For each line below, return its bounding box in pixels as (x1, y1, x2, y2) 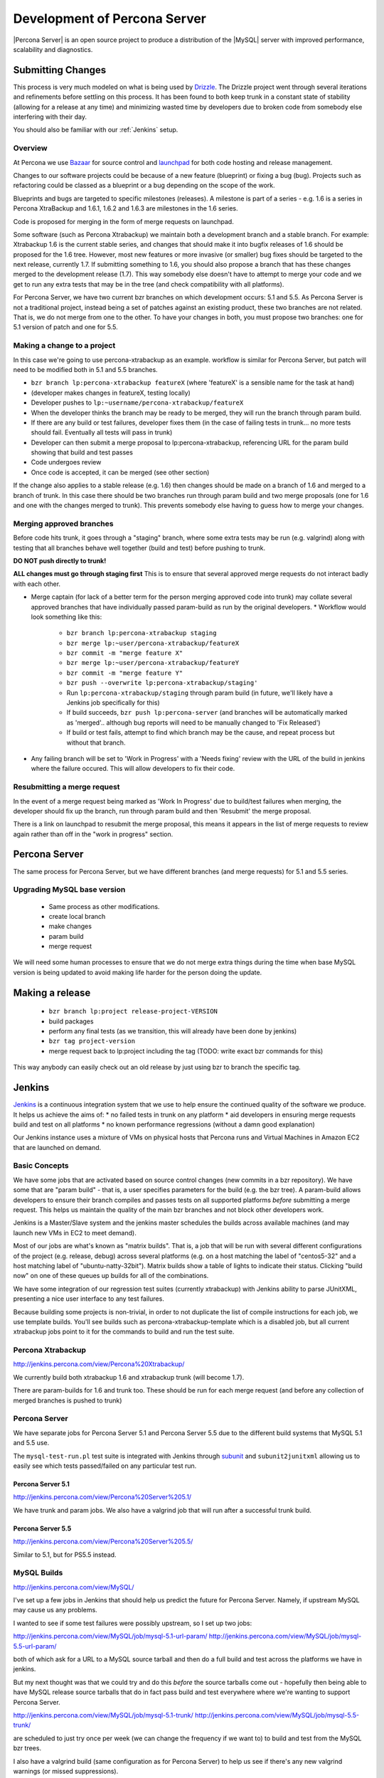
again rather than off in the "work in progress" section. (13, 829, 174, 839)
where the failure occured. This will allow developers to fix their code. (31, 765, 235, 773)
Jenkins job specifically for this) (66, 698, 160, 707)
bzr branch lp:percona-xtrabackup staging (66, 629, 217, 637)
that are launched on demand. (13, 1143, 102, 1151)
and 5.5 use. (13, 1439, 50, 1447)
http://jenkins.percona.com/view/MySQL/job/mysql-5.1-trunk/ (13, 1710, 193, 1719)
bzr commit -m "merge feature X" (66, 649, 183, 657)
